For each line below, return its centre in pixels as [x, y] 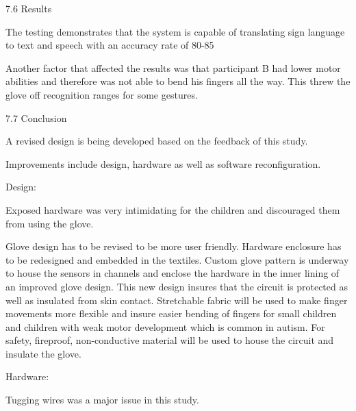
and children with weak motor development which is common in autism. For [165, 326]
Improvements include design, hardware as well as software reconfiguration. [163, 163]
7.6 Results [29, 8]
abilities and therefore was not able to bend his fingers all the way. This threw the [178, 81]
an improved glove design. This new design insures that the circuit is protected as [177, 286]
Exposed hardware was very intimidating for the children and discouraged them [173, 209]
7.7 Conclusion [36, 117]
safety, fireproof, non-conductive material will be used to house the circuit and [170, 340]
